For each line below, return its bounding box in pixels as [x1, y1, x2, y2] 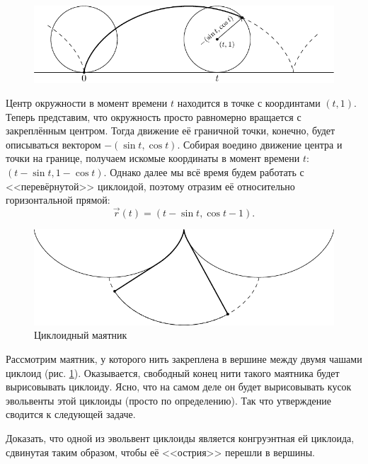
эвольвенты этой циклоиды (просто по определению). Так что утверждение [6, 393, 332, 407]
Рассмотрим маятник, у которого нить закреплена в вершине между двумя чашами [6, 351, 362, 366]
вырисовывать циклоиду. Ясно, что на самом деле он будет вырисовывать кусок [6, 379, 352, 394]
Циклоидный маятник [34, 327, 127, 342]
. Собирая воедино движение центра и [177, 137, 343, 151]
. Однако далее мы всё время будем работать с [103, 165, 304, 179]
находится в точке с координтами [177, 95, 321, 110]
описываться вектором [6, 137, 101, 151]
